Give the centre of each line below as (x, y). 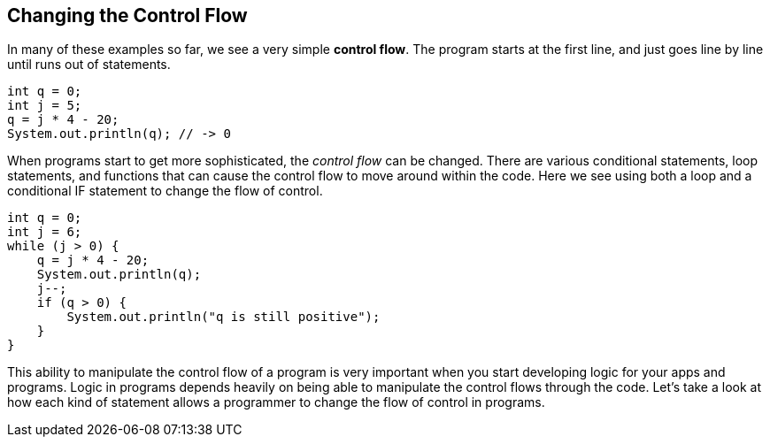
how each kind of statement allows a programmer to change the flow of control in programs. (276, 402)
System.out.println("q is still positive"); (223, 317)
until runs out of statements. (89, 65)
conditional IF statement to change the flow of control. (165, 191)
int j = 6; (45, 232)
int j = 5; (45, 106)
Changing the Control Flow (127, 15)
